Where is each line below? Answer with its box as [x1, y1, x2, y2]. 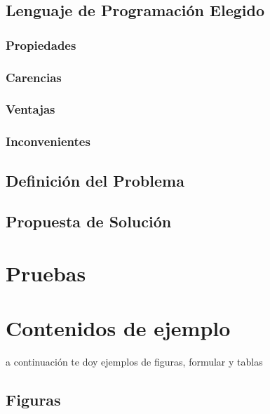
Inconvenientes [6, 133, 90, 150]
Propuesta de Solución [6, 211, 172, 232]
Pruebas [6, 258, 86, 287]
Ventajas [6, 100, 55, 118]
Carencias [6, 68, 62, 86]
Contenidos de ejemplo [6, 314, 231, 342]
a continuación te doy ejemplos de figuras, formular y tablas [6, 354, 263, 369]
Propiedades [6, 36, 76, 53]
